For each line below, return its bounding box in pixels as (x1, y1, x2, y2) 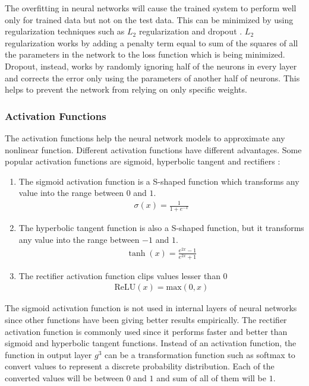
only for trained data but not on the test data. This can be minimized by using (5, 13, 294, 26)
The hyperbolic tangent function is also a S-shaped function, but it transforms (18, 222, 304, 234)
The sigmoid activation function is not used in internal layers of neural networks (5, 302, 297, 314)
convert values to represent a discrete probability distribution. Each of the (5, 360, 275, 372)
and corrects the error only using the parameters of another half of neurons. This (5, 71, 300, 84)
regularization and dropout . (138, 25, 242, 37)
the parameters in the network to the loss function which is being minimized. (5, 48, 285, 61)
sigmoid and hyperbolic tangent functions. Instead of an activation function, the (5, 337, 297, 349)
